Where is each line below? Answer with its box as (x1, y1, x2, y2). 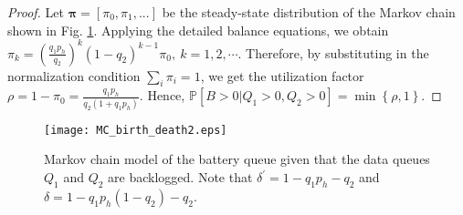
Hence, (147, 86, 185, 105)
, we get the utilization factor (200, 66, 364, 85)
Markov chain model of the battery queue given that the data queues (44, 149, 430, 169)
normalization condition (7, 66, 141, 85)
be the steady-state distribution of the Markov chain (162, 3, 456, 21)
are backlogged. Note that (108, 168, 253, 187)
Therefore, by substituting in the (246, 43, 429, 62)
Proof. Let (7, 3, 64, 21)
